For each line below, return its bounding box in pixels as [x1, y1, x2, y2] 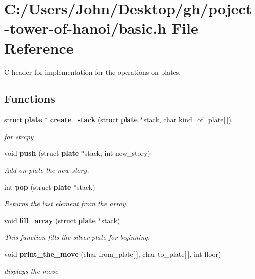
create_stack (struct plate [50, 114, 138, 125]
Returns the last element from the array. [4, 198, 127, 209]
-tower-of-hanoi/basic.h [4, 18, 167, 38]
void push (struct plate [4, 148, 79, 158]
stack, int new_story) [84, 148, 150, 158]
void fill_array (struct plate [4, 215, 96, 225]
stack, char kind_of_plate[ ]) [143, 114, 231, 125]
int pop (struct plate [4, 181, 71, 192]
